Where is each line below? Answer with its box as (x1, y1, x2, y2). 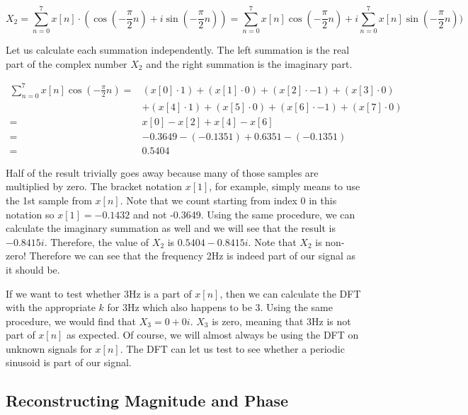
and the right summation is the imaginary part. (146, 56, 353, 71)
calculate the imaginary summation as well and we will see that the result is (6, 221, 336, 235)
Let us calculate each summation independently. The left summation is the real (6, 42, 350, 57)
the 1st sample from (6, 192, 92, 207)
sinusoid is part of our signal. (6, 355, 132, 370)
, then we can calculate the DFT (219, 286, 361, 300)
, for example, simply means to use (209, 179, 360, 194)
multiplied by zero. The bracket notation (6, 179, 182, 194)
